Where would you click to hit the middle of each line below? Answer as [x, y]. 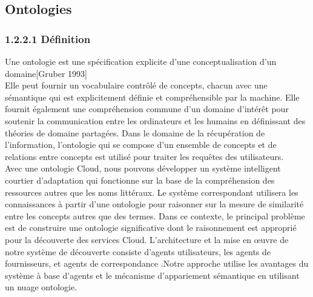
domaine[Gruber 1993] [46, 73]
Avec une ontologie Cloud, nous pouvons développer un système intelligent [143, 168]
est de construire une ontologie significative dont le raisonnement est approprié [151, 228]
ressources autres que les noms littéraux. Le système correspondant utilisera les [152, 192]
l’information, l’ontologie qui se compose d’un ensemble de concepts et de [141, 145]
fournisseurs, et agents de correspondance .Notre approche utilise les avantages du [157, 263]
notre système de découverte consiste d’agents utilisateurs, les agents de [138, 251]
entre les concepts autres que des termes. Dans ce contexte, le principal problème [155, 215]
